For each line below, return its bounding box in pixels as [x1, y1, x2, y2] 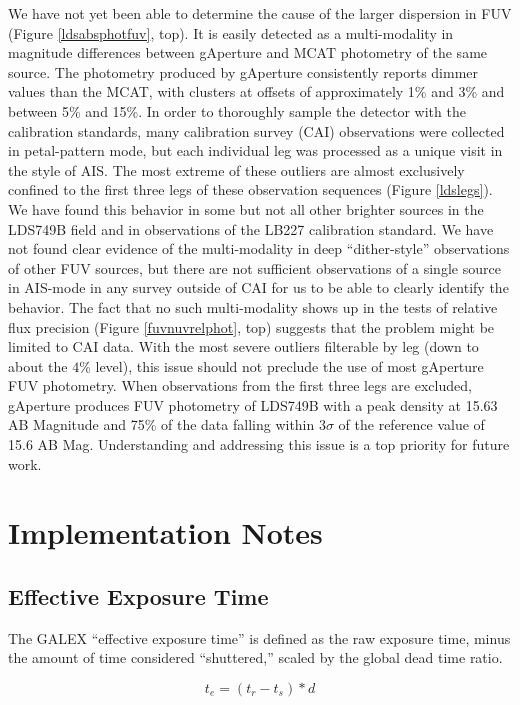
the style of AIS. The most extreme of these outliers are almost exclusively [8, 159, 465, 180]
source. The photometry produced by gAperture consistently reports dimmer [8, 61, 479, 82]
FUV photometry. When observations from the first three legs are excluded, [8, 375, 472, 396]
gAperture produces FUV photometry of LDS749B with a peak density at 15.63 [8, 394, 498, 415]
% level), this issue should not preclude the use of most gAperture [79, 355, 484, 376]
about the [8, 355, 68, 376]
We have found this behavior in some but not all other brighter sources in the [8, 198, 484, 219]
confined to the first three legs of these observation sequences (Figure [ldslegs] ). [8, 179, 493, 200]
